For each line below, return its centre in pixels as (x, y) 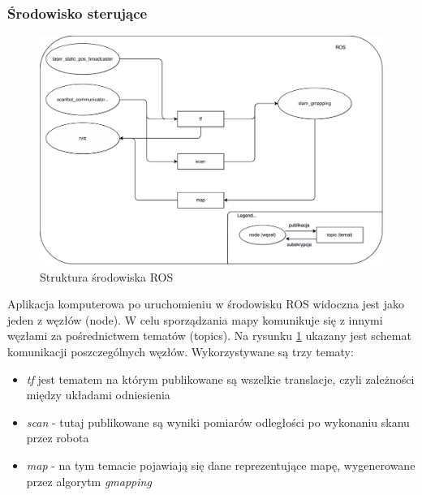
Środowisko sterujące (78, 13)
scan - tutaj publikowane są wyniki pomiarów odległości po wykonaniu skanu (218, 422)
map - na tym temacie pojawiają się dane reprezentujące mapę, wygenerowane (221, 465)
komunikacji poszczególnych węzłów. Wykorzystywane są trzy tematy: (181, 351)
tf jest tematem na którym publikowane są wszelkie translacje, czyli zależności (220, 379)
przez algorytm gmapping (89, 481)
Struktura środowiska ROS (107, 276)
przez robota (58, 438)
